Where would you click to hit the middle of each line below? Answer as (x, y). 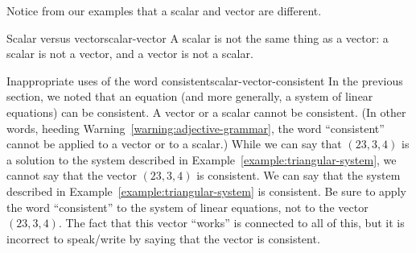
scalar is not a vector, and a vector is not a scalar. (130, 54)
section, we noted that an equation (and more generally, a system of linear (190, 96)
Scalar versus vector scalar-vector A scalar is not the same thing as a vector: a (198, 37)
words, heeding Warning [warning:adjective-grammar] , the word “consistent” (196, 128)
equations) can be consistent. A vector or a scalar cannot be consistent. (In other (206, 112)
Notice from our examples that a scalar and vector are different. (164, 10)
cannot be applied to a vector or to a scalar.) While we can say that (174, 144)
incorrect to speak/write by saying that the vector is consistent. (163, 238)
